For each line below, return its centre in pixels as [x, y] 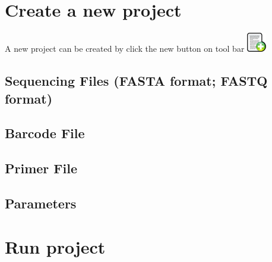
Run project [55, 247]
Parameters [41, 203]
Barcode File [45, 133]
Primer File [41, 168]
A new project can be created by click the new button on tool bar [125, 49]
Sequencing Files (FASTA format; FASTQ [136, 81]
